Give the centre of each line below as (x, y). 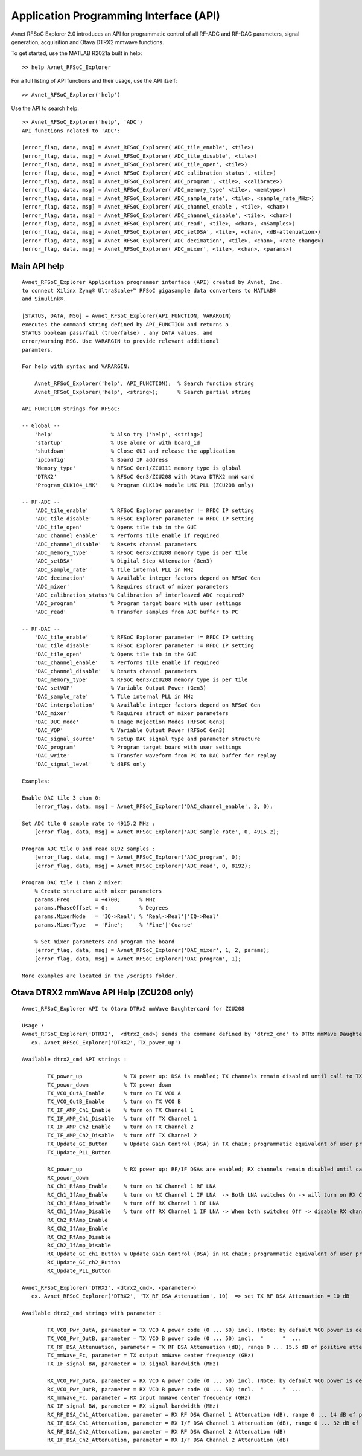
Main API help (38, 266)
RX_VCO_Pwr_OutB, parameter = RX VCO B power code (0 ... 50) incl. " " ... (174, 1389)
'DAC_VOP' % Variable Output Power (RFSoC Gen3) (130, 730)
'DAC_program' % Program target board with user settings (138, 747)
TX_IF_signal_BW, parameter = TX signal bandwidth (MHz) (133, 1364)
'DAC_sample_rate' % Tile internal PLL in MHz (114, 696)
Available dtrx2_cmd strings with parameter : (92, 1313)
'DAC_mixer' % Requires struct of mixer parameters (131, 713)
